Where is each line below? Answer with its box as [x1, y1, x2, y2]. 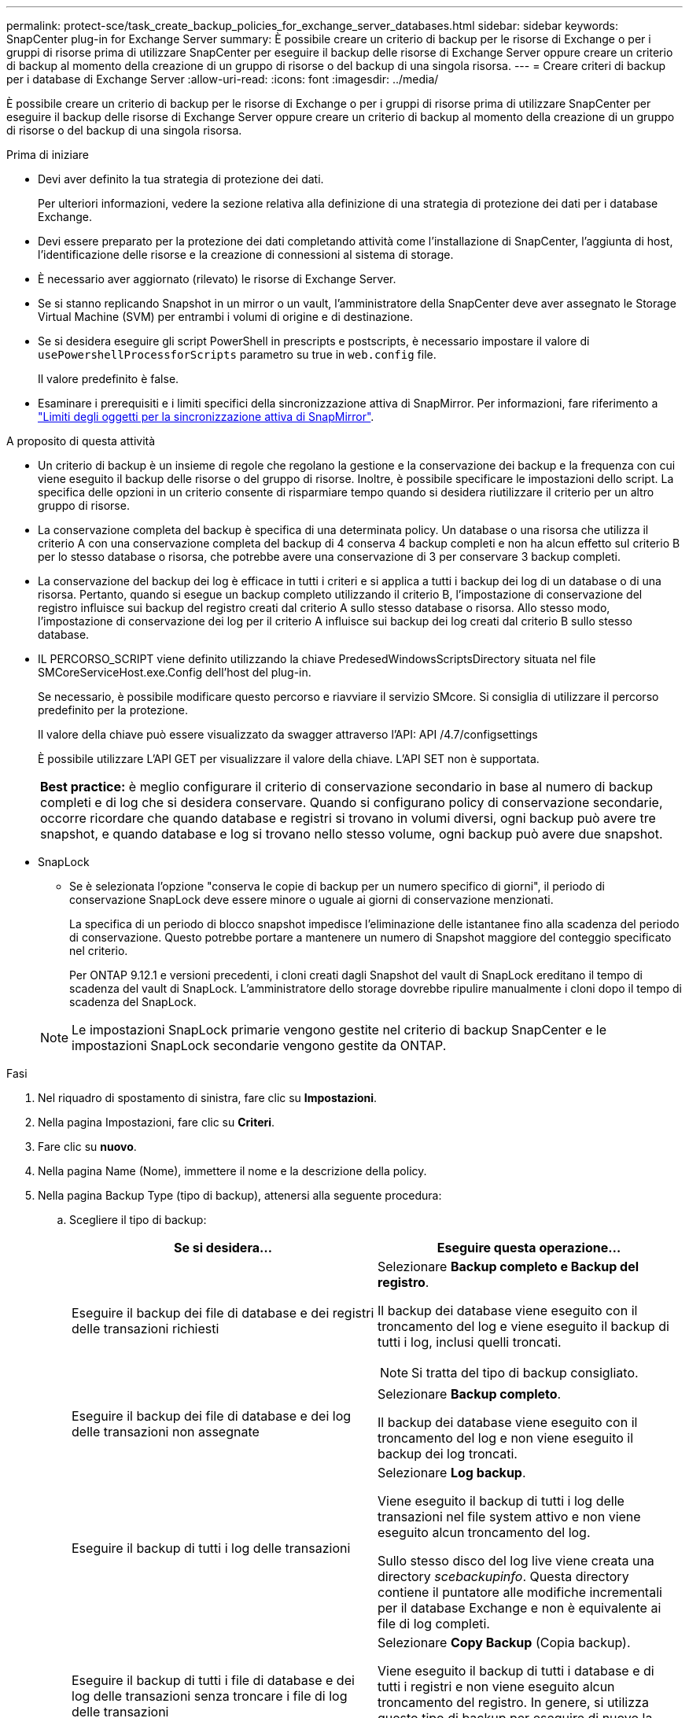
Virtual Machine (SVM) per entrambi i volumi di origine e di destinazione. [38, 310, 414, 323]
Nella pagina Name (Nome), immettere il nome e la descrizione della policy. [38, 1164, 427, 1178]
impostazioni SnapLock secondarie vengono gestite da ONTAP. [72, 1038, 447, 1053]
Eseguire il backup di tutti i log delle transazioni [72, 1540, 351, 1556]
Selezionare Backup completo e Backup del [378, 1259, 639, 1274]
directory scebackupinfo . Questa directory [378, 1569, 629, 1584]
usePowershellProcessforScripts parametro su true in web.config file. [38, 348, 437, 361]
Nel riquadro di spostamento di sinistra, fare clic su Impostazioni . [38, 1091, 378, 1104]
